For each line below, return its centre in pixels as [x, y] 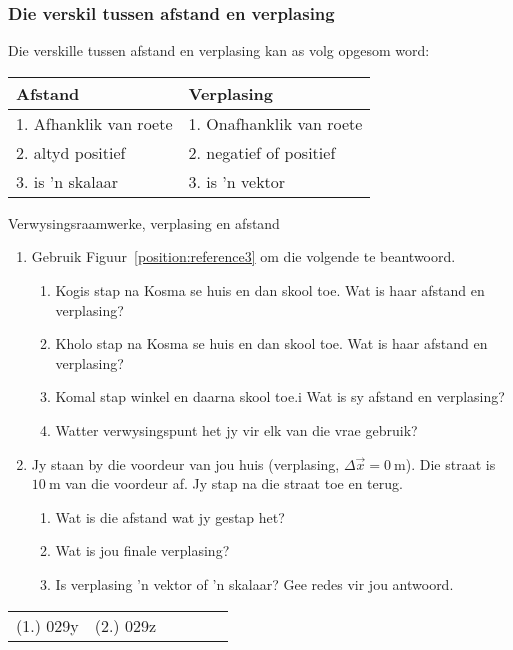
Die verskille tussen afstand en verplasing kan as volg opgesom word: [219, 50]
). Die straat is [450, 463]
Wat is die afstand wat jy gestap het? [170, 516]
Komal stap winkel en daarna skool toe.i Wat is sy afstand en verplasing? [280, 396]
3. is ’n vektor [237, 181]
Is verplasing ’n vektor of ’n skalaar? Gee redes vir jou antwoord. [254, 583]
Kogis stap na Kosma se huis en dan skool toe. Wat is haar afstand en [270, 290]
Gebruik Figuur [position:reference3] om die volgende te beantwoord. [243, 256]
